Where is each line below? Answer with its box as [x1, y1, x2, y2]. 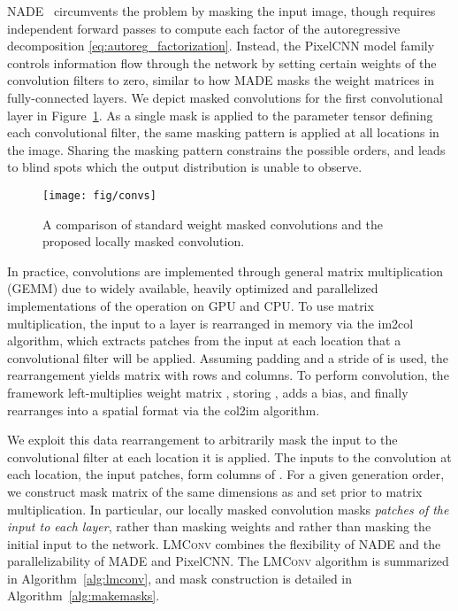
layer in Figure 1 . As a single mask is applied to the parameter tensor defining [7, 105, 433, 124]
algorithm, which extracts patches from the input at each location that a [7, 331, 401, 350]
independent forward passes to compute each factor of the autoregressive [7, 19, 401, 37]
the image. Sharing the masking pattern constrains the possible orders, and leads [7, 140, 446, 159]
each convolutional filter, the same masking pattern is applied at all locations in [7, 123, 439, 142]
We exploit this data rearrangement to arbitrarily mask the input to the [7, 430, 398, 449]
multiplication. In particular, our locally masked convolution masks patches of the [7, 499, 449, 518]
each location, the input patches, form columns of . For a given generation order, [7, 465, 445, 483]
